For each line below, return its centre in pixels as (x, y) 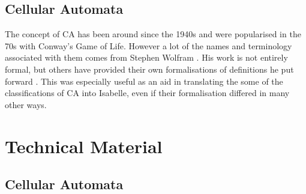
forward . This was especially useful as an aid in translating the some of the (144, 81)
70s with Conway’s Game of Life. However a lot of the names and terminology (148, 45)
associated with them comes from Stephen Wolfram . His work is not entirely (146, 57)
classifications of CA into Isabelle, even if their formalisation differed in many (147, 93)
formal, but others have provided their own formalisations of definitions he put (149, 69)
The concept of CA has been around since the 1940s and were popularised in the (153, 34)
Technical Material (84, 146)
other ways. (26, 104)
